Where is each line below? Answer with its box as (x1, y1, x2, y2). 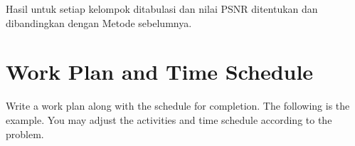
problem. (6, 126, 44, 141)
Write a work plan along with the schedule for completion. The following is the (6, 98, 350, 113)
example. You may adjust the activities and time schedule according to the (6, 112, 332, 127)
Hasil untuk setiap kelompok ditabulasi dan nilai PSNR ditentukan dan (6, 1, 318, 16)
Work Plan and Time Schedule (6, 57, 314, 86)
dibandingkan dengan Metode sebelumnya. (6, 15, 192, 30)
